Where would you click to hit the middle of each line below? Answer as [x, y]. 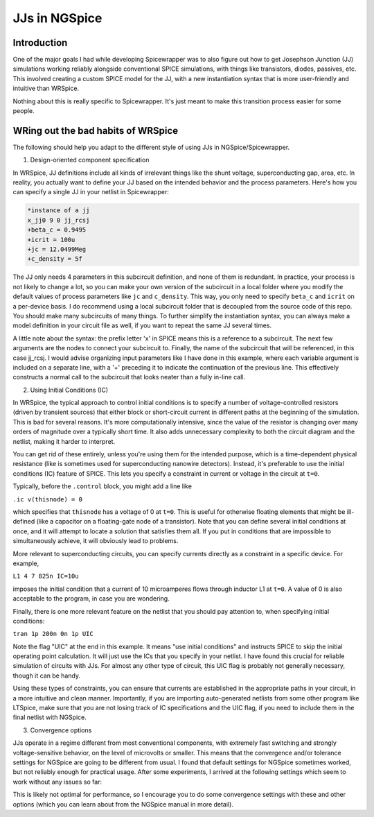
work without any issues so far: [57, 782]
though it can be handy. [47, 676]
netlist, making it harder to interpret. [64, 441]
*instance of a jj [59, 210]
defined [24, 522]
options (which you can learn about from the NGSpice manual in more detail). [123, 804]
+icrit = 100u [51, 240]
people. [24, 111]
